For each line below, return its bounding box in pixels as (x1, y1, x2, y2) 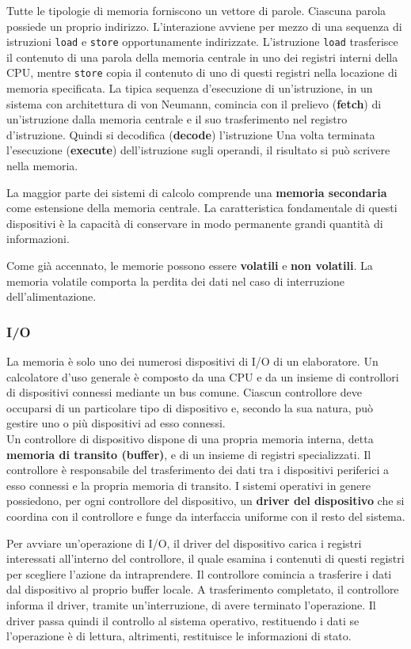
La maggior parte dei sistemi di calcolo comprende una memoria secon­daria (6, 184, 387, 200)
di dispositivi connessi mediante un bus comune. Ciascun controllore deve (6, 384, 362, 400)
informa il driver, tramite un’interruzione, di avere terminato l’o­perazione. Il (6, 596, 376, 613)
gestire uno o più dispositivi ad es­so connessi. (6, 415, 226, 431)
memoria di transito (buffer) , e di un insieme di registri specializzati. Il (6, 446, 371, 462)
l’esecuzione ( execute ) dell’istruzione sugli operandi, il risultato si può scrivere (6, 142, 390, 158)
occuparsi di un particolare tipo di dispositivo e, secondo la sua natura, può (6, 399, 373, 416)
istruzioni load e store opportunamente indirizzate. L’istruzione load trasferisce (6, 33, 398, 50)
